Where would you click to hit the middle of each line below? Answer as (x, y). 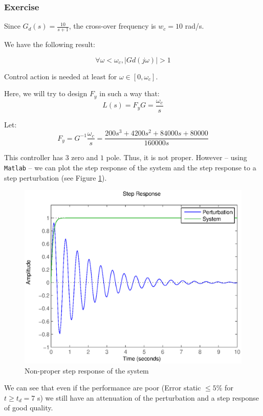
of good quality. (29, 408)
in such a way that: (129, 93)
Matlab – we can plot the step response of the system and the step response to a (130, 168)
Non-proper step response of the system (87, 370)
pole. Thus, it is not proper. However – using (177, 157)
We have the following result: (50, 44)
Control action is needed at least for (61, 76)
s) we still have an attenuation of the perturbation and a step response (148, 397)
